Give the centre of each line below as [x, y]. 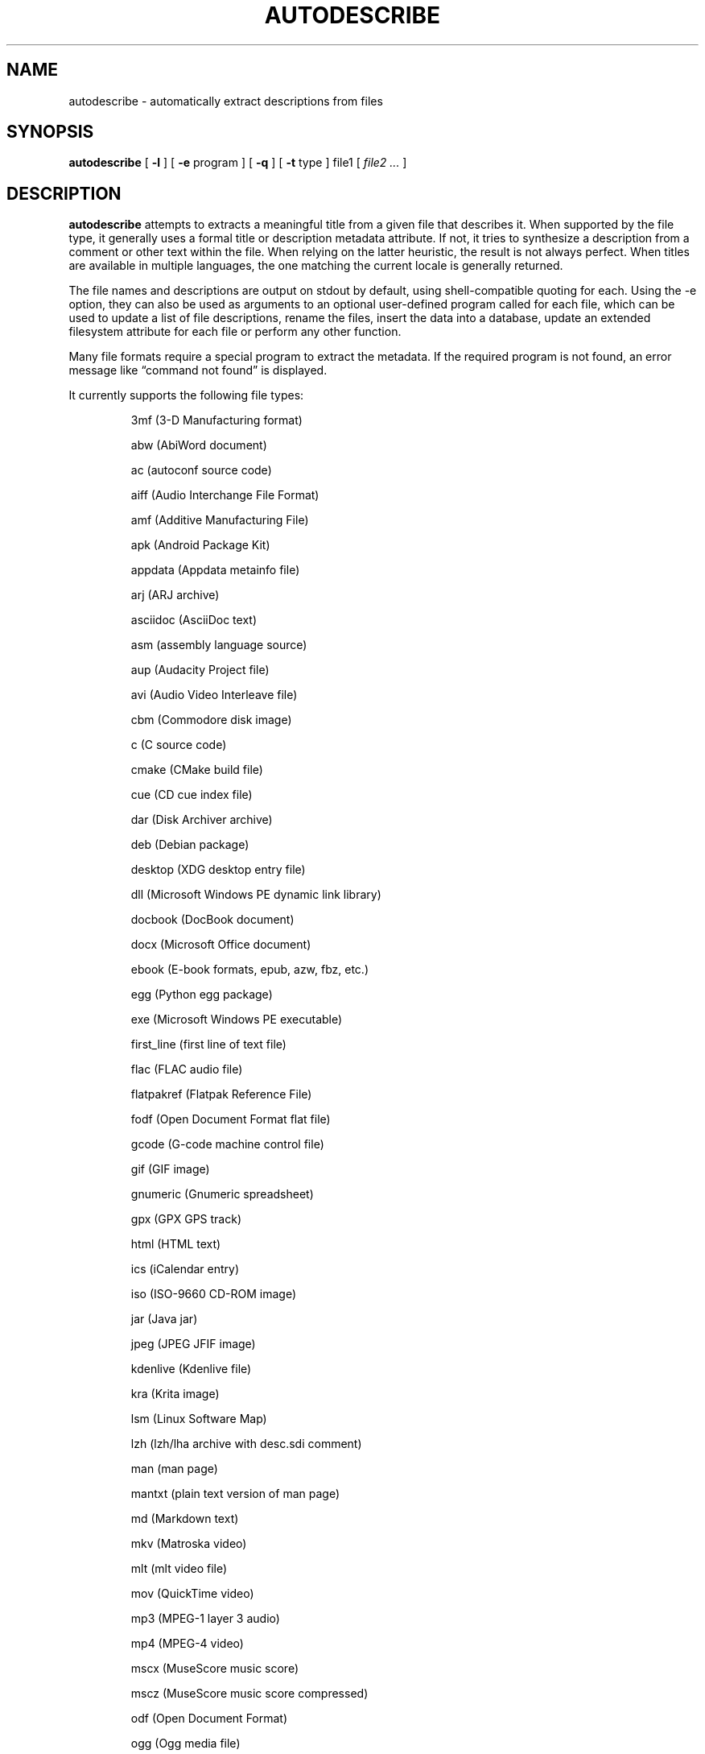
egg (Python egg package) [202, 995]
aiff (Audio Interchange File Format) [225, 495]
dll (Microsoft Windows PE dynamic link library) [256, 895]
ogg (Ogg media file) [186, 1744]
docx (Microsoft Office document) [221, 945]
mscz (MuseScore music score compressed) [249, 1694]
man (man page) [174, 1469]
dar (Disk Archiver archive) [202, 820]
